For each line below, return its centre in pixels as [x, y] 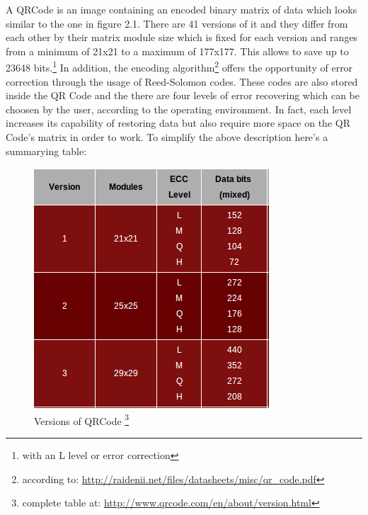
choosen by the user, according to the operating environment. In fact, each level [179, 109]
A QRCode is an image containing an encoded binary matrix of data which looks [182, 9]
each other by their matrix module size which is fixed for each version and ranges [182, 37]
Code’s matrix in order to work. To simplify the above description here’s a [167, 137]
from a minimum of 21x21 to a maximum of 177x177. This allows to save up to [177, 51]
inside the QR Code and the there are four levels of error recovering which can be [183, 95]
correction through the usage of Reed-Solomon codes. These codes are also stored [182, 81]
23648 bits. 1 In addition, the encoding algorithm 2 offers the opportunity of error [179, 67]
